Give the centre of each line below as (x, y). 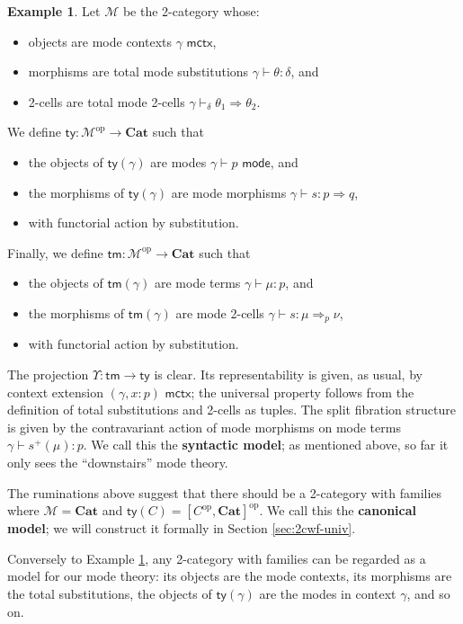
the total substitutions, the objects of (110, 593)
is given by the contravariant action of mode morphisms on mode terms (204, 427)
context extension (56, 392)
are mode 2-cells (220, 312)
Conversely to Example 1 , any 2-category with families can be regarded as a (217, 558)
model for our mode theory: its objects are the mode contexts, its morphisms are (230, 576)
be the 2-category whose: (191, 11)
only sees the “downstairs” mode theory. (118, 462)
